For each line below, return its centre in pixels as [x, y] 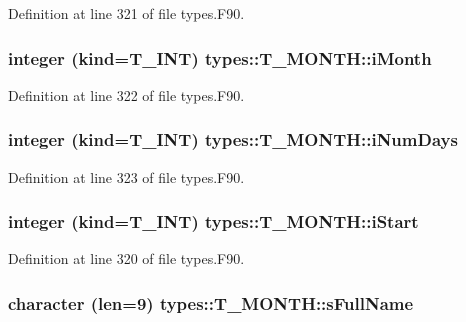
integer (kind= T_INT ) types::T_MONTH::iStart [213, 221]
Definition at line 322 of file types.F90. [126, 94]
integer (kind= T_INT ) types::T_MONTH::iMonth [220, 57]
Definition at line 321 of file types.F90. [126, 13]
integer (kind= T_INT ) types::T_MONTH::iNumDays [233, 139]
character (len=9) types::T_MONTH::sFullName [211, 302]
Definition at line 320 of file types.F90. [126, 258]
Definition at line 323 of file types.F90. [126, 176]
